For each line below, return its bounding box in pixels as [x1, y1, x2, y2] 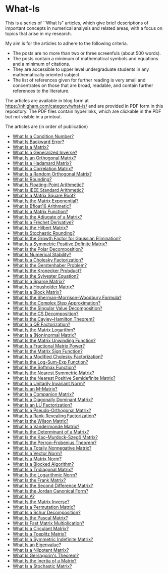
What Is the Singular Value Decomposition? [12, 305, 102, 311]
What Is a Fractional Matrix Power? [12, 342, 85, 349]
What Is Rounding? [12, 176, 52, 182]
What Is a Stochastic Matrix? [12, 563, 72, 569]
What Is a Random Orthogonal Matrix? [12, 170, 92, 177]
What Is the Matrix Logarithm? [12, 327, 76, 333]
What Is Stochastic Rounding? [12, 230, 75, 236]
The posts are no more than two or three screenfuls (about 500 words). [12, 50, 161, 56]
